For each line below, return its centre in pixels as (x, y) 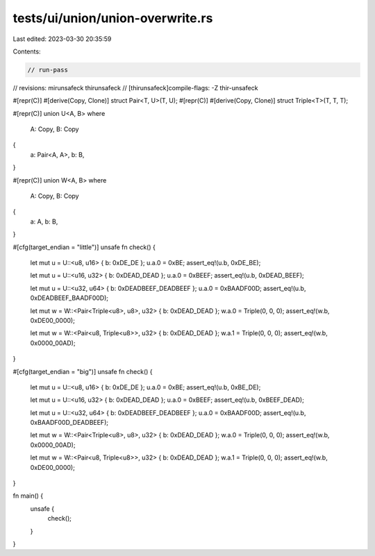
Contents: (27, 51)
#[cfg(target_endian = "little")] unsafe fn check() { (84, 247)
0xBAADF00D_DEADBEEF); (69, 423)
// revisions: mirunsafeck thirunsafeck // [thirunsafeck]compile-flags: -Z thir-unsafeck (135, 87)
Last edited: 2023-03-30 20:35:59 (62, 39)
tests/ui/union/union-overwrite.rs (113, 18)
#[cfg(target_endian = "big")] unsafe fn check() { (83, 371)
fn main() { (28, 496)
